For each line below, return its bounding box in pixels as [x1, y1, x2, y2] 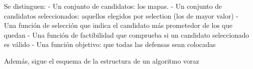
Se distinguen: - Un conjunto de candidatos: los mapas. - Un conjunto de [4, 1, 222, 11]
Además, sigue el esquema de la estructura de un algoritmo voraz [4, 55, 200, 66]
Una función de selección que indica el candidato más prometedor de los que [4, 20, 232, 30]
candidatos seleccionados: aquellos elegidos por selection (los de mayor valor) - [4, 10, 238, 21]
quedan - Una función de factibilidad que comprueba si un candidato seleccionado [4, 29, 249, 40]
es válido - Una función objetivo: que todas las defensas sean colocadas [4, 39, 216, 49]
